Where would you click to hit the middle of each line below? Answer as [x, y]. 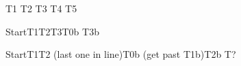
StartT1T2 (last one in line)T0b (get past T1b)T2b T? [121, 54]
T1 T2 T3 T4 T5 [41, 8]
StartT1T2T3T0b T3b [52, 31]
